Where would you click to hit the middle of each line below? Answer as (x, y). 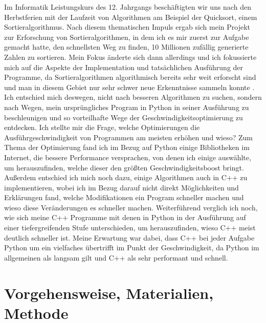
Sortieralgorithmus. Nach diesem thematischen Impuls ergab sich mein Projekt (127, 27)
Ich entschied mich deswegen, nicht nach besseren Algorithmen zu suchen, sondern (133, 97)
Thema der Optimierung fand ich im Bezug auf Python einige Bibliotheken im (127, 147)
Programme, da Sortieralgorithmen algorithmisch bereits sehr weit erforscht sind (130, 77)
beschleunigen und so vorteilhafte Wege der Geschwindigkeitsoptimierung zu (124, 117)
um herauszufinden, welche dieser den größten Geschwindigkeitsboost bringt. (124, 167)
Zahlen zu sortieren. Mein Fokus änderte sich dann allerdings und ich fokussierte (130, 57)
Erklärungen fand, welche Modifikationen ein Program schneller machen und (124, 197)
